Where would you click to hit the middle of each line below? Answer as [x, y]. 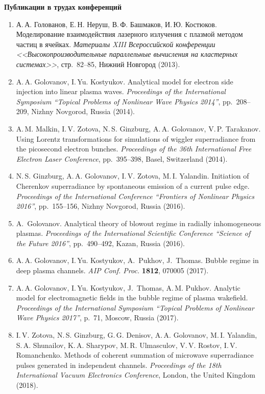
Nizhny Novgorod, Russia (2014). [83, 111]
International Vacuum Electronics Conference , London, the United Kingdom [136, 375]
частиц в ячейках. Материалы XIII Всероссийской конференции [116, 44]
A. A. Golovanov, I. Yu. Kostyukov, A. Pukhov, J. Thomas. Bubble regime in [137, 260]
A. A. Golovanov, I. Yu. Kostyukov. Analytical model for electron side [125, 81]
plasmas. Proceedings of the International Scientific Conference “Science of [133, 233]
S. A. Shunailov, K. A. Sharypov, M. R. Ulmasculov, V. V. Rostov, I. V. [127, 345]
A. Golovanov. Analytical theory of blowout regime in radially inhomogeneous [139, 223]
